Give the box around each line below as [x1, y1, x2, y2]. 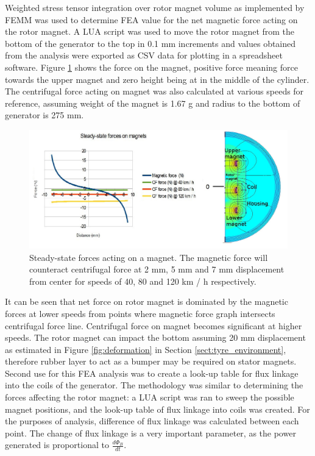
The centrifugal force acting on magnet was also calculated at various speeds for [5, 85, 304, 98]
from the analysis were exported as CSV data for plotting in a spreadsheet [5, 49, 283, 62]
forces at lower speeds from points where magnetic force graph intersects [5, 307, 275, 319]
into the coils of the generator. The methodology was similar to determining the [5, 379, 303, 391]
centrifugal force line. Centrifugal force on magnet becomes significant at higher [5, 319, 302, 332]
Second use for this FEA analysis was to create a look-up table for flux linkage [5, 366, 299, 379]
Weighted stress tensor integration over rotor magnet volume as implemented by [5, 1, 305, 13]
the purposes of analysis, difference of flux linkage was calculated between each [5, 415, 299, 427]
